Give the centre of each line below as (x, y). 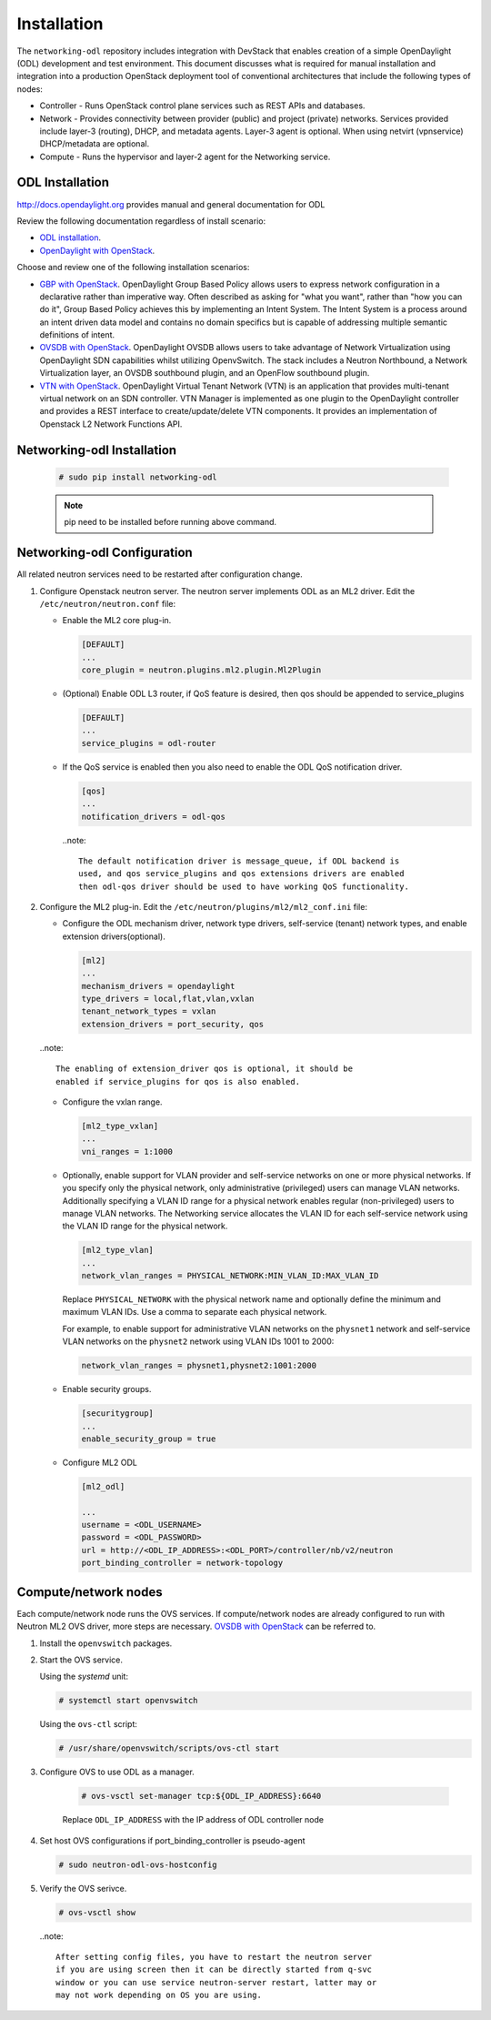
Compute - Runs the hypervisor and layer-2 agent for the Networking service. (185, 157)
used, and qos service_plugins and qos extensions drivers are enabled (241, 874)
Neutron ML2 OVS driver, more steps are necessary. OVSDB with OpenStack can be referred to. (196, 1626)
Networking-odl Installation (97, 450)
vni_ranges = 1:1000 (127, 1151)
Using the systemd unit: (84, 1677)
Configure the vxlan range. (112, 1102)
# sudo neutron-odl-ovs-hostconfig (138, 1864)
